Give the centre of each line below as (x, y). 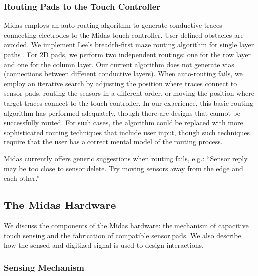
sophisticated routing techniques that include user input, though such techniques (127, 132)
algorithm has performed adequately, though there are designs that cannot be (122, 112)
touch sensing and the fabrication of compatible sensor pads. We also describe (123, 235)
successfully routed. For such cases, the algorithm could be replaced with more (124, 122)
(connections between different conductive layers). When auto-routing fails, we (123, 74)
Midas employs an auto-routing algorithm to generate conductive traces (113, 25)
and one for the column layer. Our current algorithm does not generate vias (119, 64)
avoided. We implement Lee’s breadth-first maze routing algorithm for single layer (129, 44)
